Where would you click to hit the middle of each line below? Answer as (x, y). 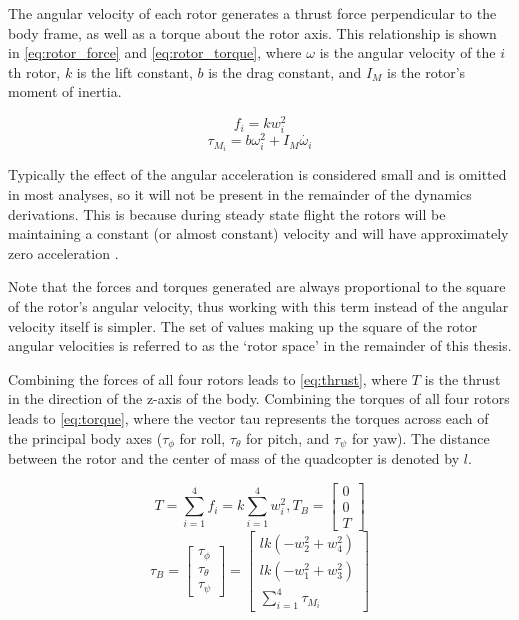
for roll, (202, 437)
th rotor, (34, 71)
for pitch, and (287, 437)
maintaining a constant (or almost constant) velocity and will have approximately (258, 233)
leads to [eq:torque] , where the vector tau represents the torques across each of (248, 417)
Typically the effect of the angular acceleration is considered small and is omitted (257, 174)
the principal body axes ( (85, 437)
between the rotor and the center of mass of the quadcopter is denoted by (234, 457)
